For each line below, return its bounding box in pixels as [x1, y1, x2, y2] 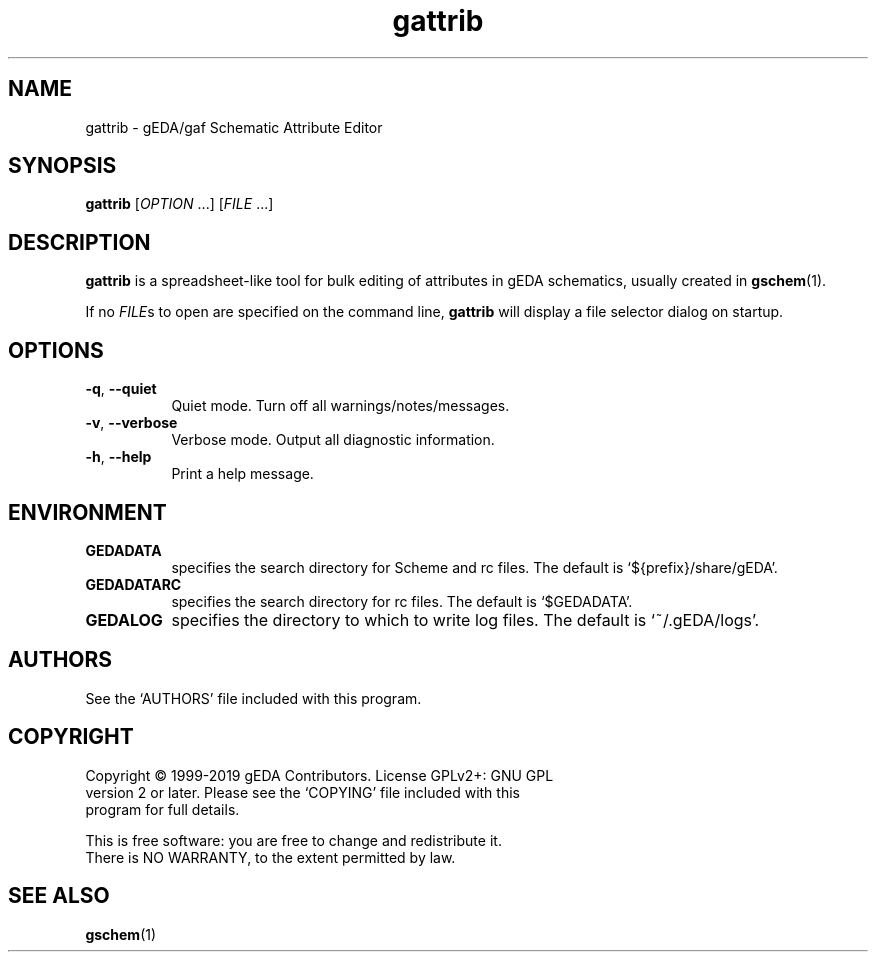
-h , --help [85, 448, 152, 466]
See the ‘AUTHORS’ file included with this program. [85, 689, 422, 707]
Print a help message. [171, 465, 314, 483]
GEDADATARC [85, 575, 182, 593]
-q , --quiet [85, 380, 157, 398]
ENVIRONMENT [8, 499, 167, 525]
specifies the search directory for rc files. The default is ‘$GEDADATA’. [171, 592, 633, 610]
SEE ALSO [8, 883, 110, 909]
